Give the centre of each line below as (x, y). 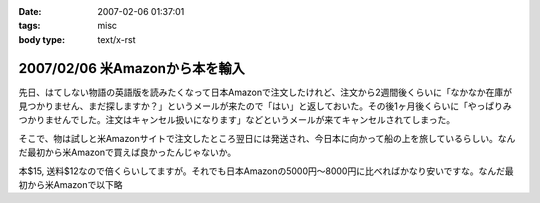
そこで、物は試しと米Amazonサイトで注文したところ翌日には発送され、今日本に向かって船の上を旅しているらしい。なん (267, 138)
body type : (41, 39)
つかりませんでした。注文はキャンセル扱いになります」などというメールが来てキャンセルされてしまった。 (236, 120)
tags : (29, 26)
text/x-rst (116, 39)
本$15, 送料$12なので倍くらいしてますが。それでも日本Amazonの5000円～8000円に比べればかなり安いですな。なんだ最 (266, 171)
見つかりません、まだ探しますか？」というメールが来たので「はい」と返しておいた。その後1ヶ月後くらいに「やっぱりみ (265, 106)
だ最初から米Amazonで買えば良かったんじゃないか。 (127, 152)
